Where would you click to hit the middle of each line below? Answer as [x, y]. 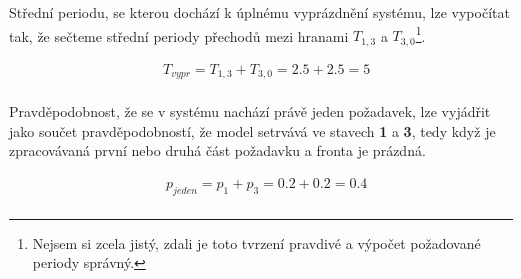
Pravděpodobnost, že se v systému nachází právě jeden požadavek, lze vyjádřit [250, 111]
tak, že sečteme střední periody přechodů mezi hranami [179, 35]
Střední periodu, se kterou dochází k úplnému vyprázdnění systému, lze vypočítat [259, 12]
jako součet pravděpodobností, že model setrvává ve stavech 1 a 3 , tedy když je [252, 130]
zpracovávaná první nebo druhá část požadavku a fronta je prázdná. [217, 150]
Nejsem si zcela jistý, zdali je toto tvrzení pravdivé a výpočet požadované [256, 242]
